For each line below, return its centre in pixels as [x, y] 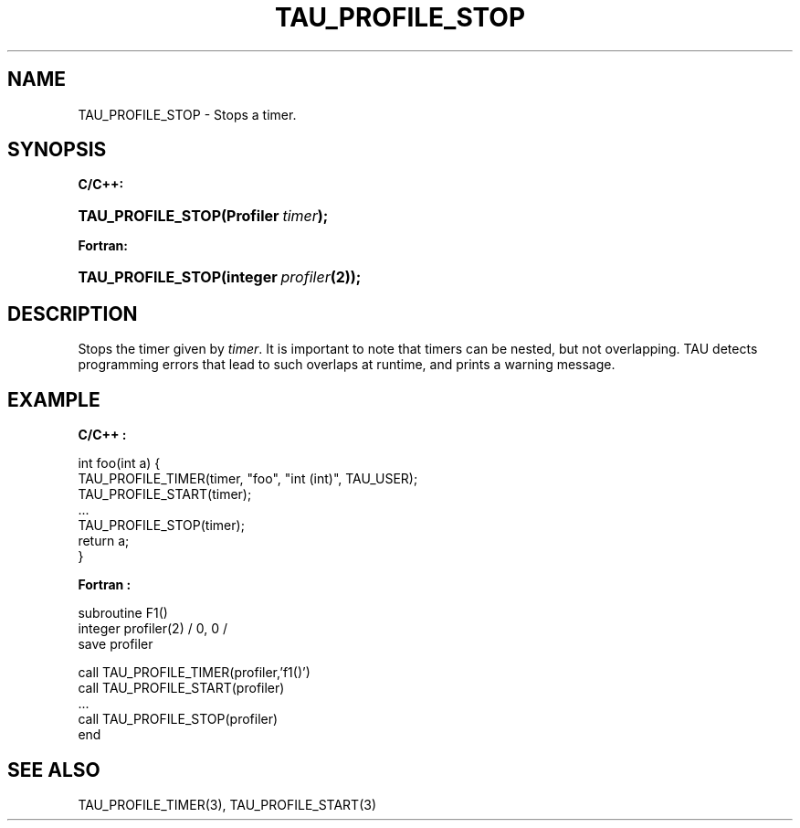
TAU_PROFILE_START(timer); [165, 494]
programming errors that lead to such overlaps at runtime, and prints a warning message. [347, 365]
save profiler [116, 644]
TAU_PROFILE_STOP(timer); [161, 525]
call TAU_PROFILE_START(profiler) [181, 688]
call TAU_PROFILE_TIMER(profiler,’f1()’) [194, 673]
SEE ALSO [54, 770]
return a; [104, 541]
